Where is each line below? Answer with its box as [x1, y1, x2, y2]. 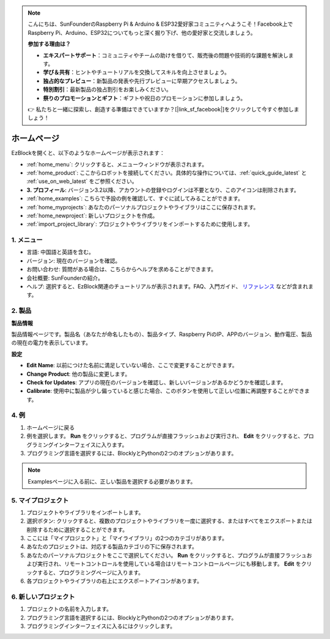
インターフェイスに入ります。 [53, 441, 128, 448]
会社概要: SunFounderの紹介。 [26, 274, 104, 282]
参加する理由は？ [28, 40, 71, 48]
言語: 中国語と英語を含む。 [26, 248, 94, 256]
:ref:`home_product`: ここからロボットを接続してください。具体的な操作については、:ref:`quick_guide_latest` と [26, 169, 307, 176]
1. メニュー [11, 236, 43, 244]
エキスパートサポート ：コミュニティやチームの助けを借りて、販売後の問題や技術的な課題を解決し [43, 51, 288, 59]
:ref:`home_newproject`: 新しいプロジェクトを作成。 [26, 212, 158, 219]
